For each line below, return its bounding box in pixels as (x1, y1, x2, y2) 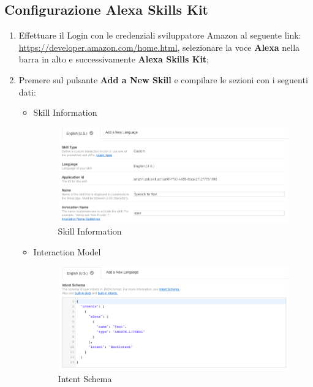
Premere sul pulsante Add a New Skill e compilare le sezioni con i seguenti (18, 73, 308, 86)
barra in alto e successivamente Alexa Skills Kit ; (18, 53, 209, 66)
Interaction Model (33, 245, 101, 258)
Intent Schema (58, 372, 112, 385)
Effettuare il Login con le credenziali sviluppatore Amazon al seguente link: (18, 29, 301, 42)
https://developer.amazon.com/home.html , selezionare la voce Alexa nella (18, 40, 300, 53)
